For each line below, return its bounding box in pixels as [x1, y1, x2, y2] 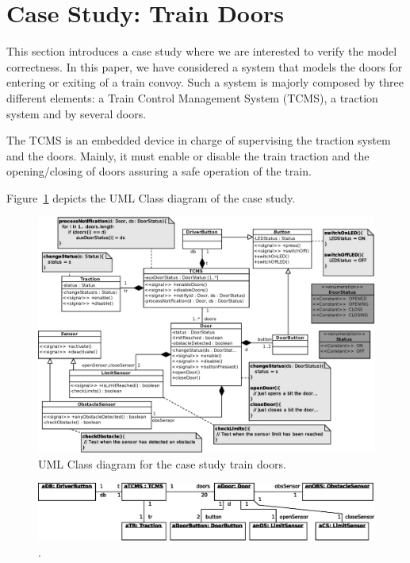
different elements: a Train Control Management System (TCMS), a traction [6, 89, 378, 106]
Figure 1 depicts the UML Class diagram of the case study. [6, 189, 296, 206]
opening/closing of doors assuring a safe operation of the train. [6, 163, 312, 179]
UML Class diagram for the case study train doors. [38, 455, 287, 472]
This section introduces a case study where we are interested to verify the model [6, 43, 397, 60]
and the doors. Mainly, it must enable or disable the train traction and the [6, 147, 370, 164]
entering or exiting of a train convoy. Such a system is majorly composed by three [6, 74, 404, 91]
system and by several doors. [6, 105, 147, 121]
